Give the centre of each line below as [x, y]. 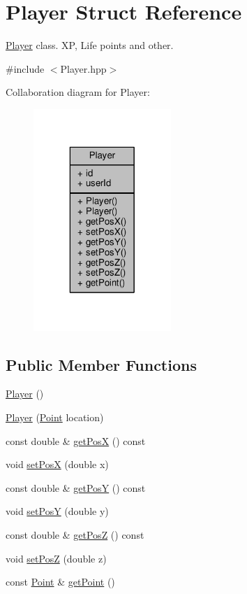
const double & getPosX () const [76, 440]
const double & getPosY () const [76, 487]
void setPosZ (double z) [56, 558]
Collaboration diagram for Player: [78, 92]
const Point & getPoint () [60, 582]
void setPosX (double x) [57, 464]
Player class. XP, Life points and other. [90, 45]
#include [25, 68]
